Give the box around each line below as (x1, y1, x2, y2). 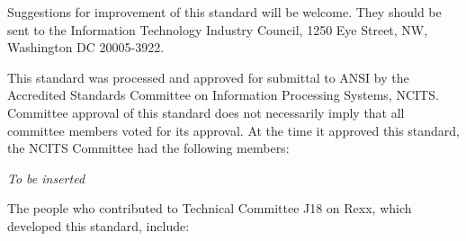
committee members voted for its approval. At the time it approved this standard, (7, 120, 460, 139)
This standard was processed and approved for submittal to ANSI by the (7, 67, 409, 86)
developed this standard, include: (7, 216, 190, 235)
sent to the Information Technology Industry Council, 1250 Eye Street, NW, (7, 20, 428, 39)
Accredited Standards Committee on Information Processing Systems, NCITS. (7, 85, 439, 104)
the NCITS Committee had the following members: (7, 138, 290, 157)
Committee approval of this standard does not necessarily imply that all (7, 103, 405, 121)
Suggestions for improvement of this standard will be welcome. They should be (7, 3, 442, 21)
